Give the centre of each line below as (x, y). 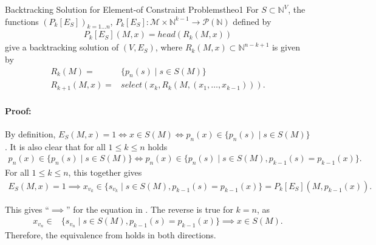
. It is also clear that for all (55, 146)
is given (286, 47)
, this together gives (105, 172)
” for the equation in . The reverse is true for (150, 209)
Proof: (18, 110)
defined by (252, 21)
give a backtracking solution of (62, 47)
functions (22, 21)
